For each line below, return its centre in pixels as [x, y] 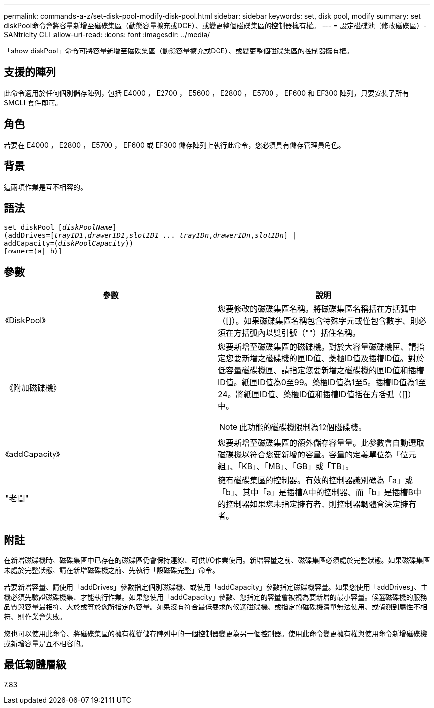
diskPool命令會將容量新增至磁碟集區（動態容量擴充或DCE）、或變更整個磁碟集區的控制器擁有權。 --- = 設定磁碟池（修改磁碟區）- [215, 25]
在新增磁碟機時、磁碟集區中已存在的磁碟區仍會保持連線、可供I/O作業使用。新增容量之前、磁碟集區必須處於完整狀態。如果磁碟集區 [217, 560]
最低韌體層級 [35, 665]
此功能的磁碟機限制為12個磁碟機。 [303, 428]
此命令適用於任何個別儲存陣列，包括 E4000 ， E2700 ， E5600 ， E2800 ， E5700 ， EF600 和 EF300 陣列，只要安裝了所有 [207, 93]
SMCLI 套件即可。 [33, 102]
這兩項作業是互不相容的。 [46, 187]
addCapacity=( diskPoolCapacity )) [69, 243]
